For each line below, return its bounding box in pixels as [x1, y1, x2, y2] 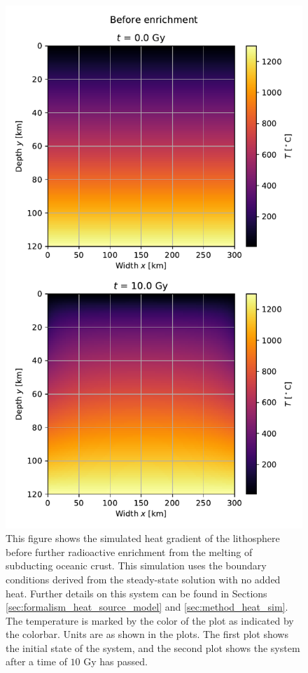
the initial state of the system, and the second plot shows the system [6, 640, 300, 655]
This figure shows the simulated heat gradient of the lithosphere [6, 531, 280, 546]
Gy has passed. [83, 654, 148, 669]
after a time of [6, 654, 67, 669]
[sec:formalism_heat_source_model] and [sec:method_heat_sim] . [6, 599, 288, 614]
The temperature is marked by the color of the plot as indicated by [6, 613, 294, 627]
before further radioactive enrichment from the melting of [6, 544, 253, 559]
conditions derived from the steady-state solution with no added [6, 571, 281, 586]
